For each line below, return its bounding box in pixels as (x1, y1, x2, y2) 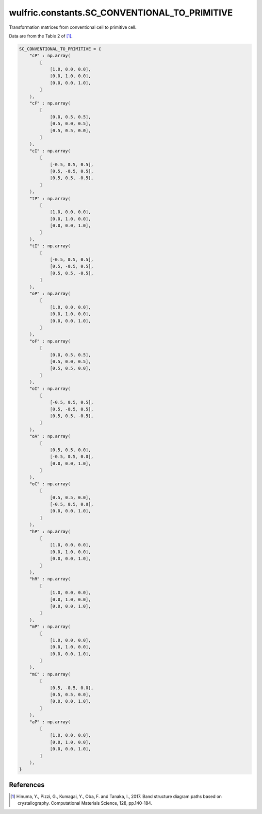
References (9, 780, 45, 789)
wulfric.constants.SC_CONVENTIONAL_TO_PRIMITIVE (9, 7, 233, 18)
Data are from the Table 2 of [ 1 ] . (9, 33, 73, 39)
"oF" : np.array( (29, 338, 71, 344)
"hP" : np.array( (29, 528, 71, 534)
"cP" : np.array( (29, 53, 71, 58)
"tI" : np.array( (29, 243, 71, 249)
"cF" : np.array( (29, 101, 71, 106)
